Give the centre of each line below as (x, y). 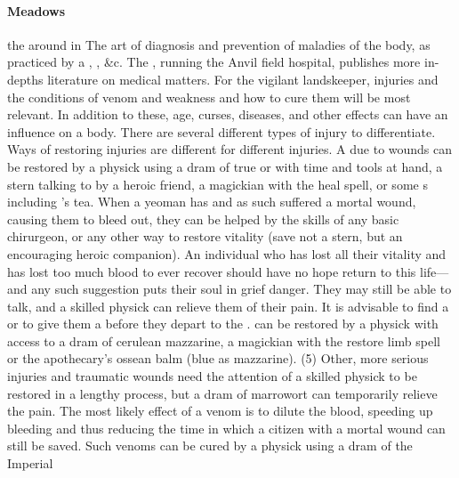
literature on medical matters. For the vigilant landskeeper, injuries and (243, 79)
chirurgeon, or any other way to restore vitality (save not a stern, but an (205, 236)
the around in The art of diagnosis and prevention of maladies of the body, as (219, 44)
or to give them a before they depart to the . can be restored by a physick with (223, 324)
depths (25, 79)
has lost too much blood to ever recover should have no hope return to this (212, 271)
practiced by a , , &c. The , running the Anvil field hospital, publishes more (214, 62)
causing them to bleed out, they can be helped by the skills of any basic (203, 219)
